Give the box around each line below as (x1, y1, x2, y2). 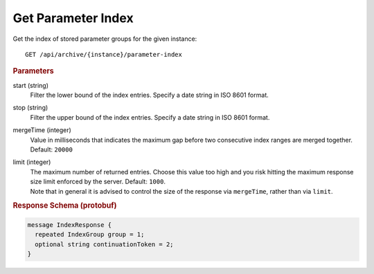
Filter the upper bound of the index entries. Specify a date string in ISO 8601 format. (30, 113, 270, 121)
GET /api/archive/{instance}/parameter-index (25, 51, 183, 58)
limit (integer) (12, 158, 51, 166)
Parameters (12, 66, 55, 76)
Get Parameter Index (12, 10, 134, 26)
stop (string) (12, 104, 48, 112)
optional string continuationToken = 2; (35, 240, 174, 248)
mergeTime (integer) (12, 126, 72, 134)
